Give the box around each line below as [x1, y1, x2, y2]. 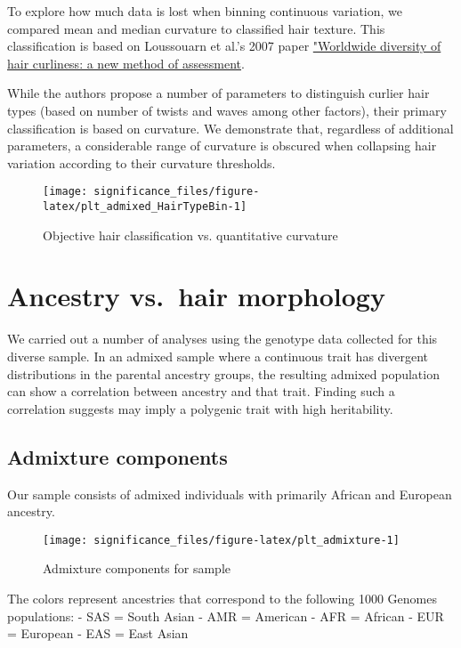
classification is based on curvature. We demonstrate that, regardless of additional [7, 118, 454, 137]
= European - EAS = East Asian [7, 624, 189, 643]
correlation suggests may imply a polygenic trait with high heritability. [7, 399, 393, 417]
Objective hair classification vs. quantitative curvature [43, 225, 338, 244]
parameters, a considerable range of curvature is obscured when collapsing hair [7, 136, 437, 155]
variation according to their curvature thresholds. [7, 153, 276, 172]
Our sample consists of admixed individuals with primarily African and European [7, 484, 452, 503]
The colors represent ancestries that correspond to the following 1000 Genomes [7, 588, 437, 607]
